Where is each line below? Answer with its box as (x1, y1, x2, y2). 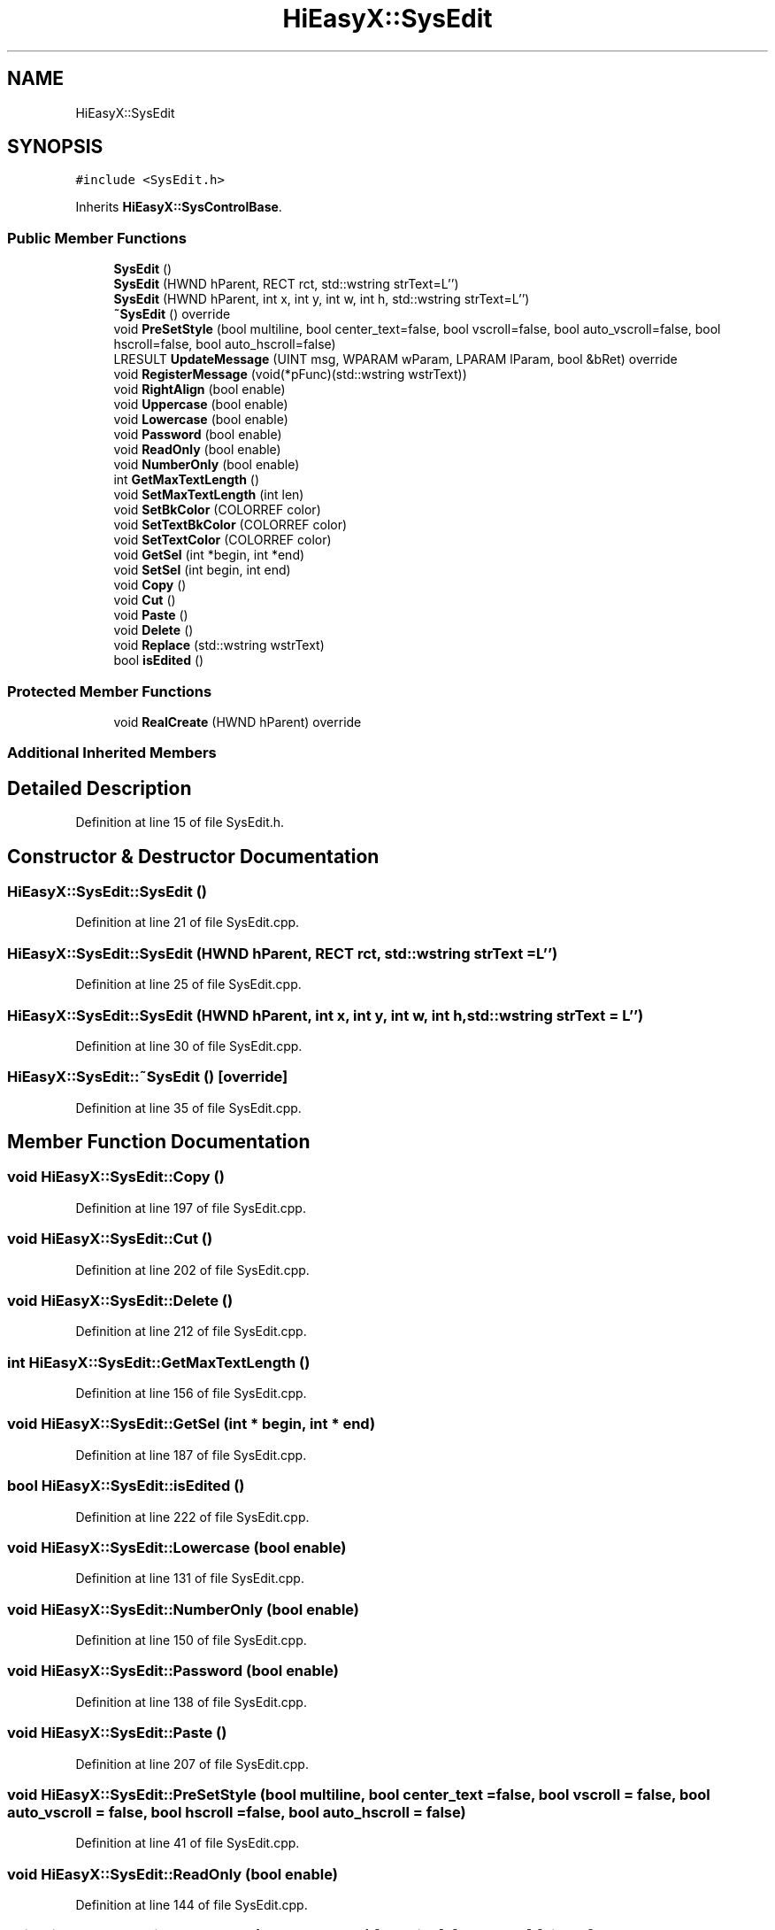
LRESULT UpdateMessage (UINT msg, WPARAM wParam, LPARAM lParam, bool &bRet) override (113, 351, 678, 367)
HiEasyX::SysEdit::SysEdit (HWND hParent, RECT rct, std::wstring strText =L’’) (7, 944, 558, 962)
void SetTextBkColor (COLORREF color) (113, 517, 348, 533)
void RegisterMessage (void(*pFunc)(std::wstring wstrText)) (113, 367, 467, 382)
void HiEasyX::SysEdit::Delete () (7, 1291, 234, 1309)
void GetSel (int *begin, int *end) (113, 547, 305, 563)
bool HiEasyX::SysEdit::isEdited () (7, 1477, 245, 1495)
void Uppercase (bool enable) (113, 397, 288, 413)
